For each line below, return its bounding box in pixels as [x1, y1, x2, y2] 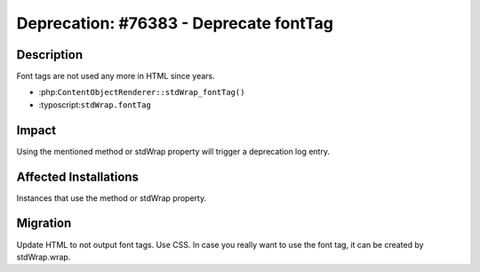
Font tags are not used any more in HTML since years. [16, 71, 215, 82]
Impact [16, 123, 57, 138]
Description [16, 47, 84, 62]
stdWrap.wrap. [16, 252, 71, 262]
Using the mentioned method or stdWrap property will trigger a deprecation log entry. [16, 146, 331, 156]
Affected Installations [16, 169, 140, 184]
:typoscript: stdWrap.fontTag [38, 99, 151, 110]
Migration [16, 216, 72, 231]
